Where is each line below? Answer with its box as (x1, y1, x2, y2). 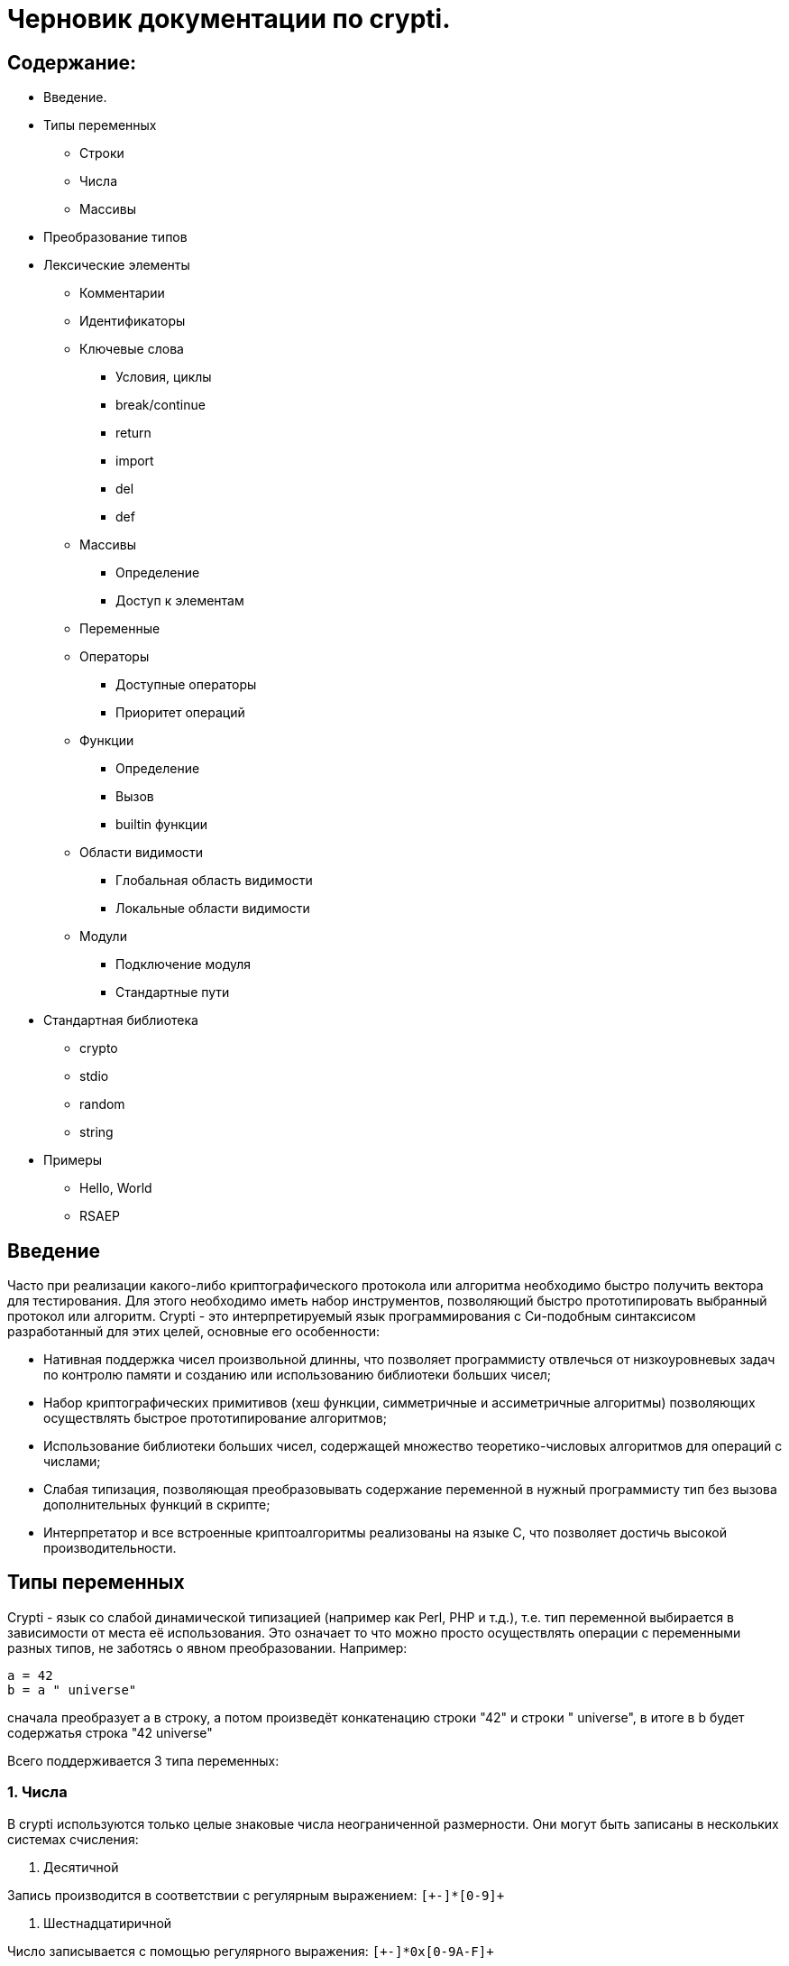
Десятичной (43, 1859, 119, 1875)
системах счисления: (7, 1831, 139, 1847)
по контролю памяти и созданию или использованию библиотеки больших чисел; (43, 1367, 552, 1383)
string (79, 1124, 114, 1140)
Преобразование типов (43, 229, 188, 245)
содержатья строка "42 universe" (7, 1724, 213, 1740)
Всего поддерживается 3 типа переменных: (7, 1752, 280, 1768)
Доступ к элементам (115, 593, 244, 609)
